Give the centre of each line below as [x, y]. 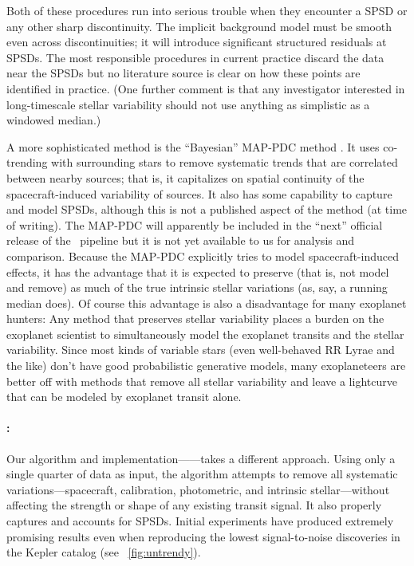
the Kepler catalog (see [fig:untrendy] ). [104, 552]
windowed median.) [54, 120]
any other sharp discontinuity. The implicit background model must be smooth [199, 26]
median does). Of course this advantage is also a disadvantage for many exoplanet [207, 303]
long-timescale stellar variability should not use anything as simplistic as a [188, 104]
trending [27, 162]
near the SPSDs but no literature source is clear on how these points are [183, 73]
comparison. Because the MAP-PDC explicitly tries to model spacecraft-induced [203, 255]
